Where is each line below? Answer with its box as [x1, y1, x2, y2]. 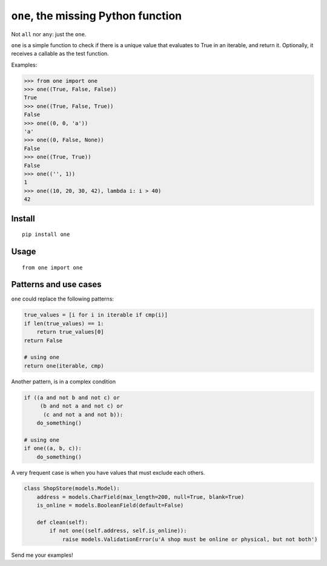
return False [24, 337, 63, 344]
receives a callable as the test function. [11, 50, 109, 57]
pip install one [22, 231, 70, 238]
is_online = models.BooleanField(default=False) [36, 502, 184, 509]
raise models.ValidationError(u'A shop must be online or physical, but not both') [62, 536, 318, 542]
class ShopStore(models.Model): [24, 485, 121, 492]
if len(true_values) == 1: [24, 320, 104, 327]
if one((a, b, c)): [24, 445, 82, 452]
